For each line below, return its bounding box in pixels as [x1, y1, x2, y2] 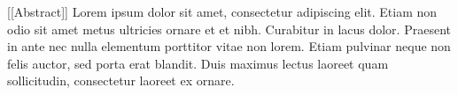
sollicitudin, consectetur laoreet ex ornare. [7, 71, 235, 90]
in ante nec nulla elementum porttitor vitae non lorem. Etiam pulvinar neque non [7, 37, 451, 55]
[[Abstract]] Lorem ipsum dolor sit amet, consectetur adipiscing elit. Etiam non [7, 3, 438, 20]
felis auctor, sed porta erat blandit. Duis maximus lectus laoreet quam [7, 54, 389, 72]
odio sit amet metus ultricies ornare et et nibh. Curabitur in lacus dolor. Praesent [7, 19, 451, 38]
